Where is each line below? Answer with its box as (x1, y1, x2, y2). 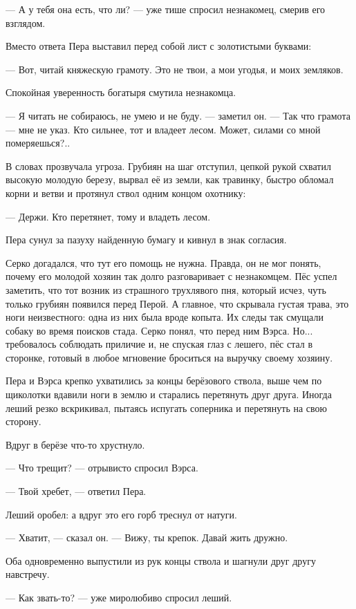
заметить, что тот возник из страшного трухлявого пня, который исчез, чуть (6, 282, 326, 297)
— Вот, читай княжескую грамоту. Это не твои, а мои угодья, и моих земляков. (6, 62, 344, 76)
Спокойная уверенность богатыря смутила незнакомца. (6, 85, 236, 100)
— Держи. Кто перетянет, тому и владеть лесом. (6, 209, 211, 223)
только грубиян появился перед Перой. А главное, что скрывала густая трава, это (6, 296, 349, 310)
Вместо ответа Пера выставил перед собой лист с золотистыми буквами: (6, 39, 312, 53)
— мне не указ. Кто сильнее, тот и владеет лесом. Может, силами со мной (6, 122, 321, 136)
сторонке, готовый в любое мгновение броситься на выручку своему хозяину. (6, 350, 333, 364)
